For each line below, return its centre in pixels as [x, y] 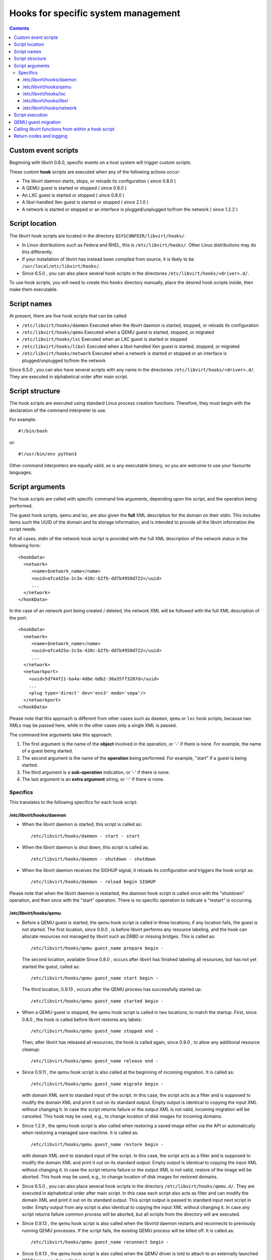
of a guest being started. [47, 751]
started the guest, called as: [51, 966]
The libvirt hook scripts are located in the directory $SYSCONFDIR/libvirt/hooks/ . [97, 236]
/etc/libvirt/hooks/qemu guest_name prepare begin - [97, 948]
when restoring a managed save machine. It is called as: [80, 1133]
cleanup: [31, 1049]
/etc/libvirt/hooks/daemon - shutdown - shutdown [93, 859]
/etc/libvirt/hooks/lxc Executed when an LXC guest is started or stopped [105, 339]
